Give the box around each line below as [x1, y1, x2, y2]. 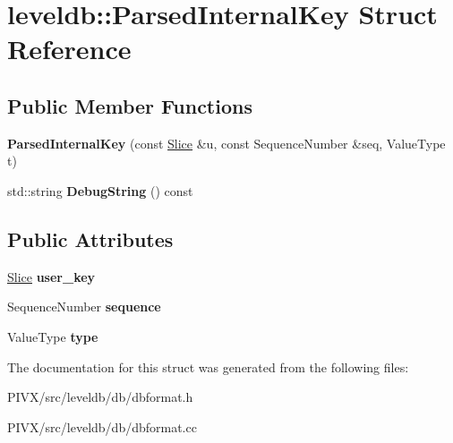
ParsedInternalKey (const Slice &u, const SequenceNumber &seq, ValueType [7, 133, 446, 152]
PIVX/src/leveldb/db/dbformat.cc [7, 417, 197, 436]
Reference [7, 30, 132, 67]
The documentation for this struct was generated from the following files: [7, 357, 409, 376]
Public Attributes [7, 225, 174, 252]
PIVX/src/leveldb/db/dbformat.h [7, 388, 193, 406]
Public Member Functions [7, 91, 252, 119]
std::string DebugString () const [7, 181, 193, 200]
